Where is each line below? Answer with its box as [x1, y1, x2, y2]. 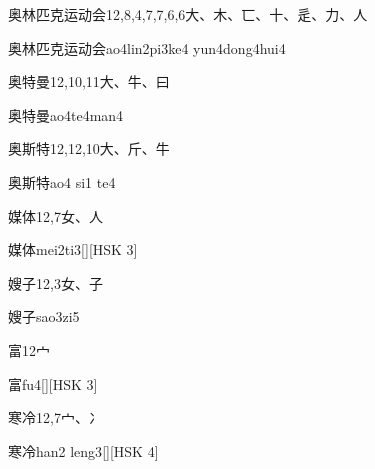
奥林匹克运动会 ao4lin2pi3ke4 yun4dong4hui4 [8, 37, 286, 58]
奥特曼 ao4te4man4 [8, 104, 124, 125]
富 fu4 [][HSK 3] [8, 373, 98, 394]
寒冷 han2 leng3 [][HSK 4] [8, 440, 159, 461]
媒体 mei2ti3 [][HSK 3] [8, 239, 138, 260]
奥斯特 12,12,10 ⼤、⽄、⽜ [8, 138, 170, 159]
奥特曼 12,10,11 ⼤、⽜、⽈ [8, 71, 170, 92]
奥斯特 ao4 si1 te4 [8, 171, 116, 192]
